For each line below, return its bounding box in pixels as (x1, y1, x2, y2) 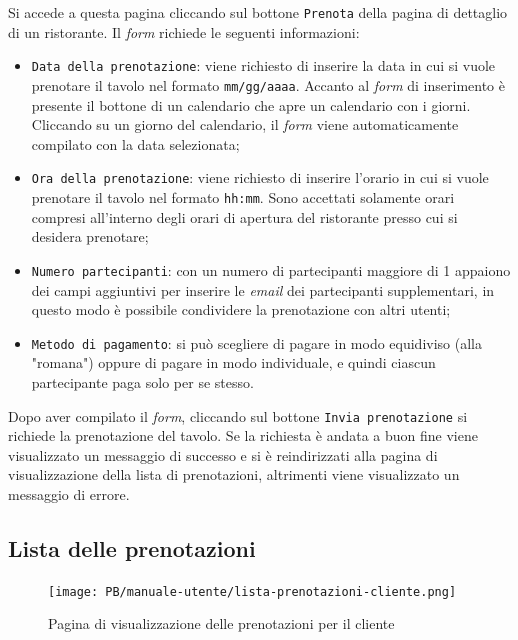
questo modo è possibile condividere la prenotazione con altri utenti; (31, 299, 451, 320)
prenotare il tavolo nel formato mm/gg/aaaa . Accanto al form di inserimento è (31, 74, 505, 95)
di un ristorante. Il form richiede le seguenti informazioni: (8, 21, 360, 42)
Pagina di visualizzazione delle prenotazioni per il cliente (48, 613, 395, 634)
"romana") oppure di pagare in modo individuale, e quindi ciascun (31, 352, 436, 373)
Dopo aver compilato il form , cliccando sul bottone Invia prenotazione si (8, 405, 468, 426)
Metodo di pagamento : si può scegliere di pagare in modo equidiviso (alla (31, 332, 482, 353)
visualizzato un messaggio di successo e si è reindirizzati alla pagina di (8, 444, 438, 465)
